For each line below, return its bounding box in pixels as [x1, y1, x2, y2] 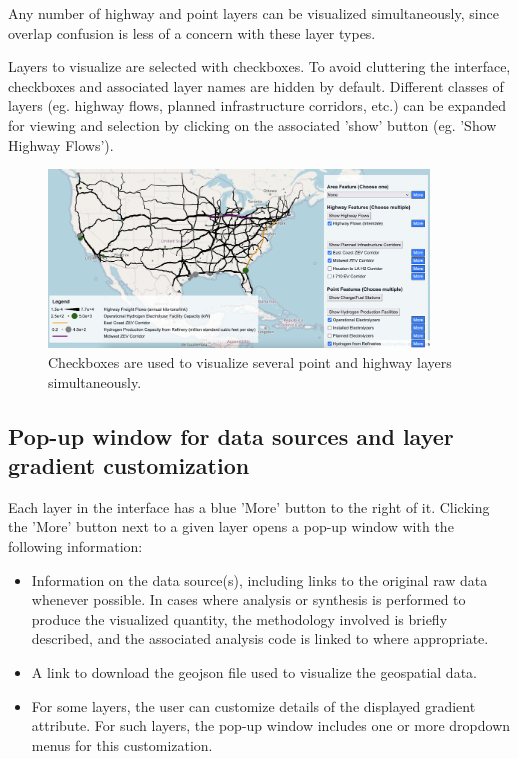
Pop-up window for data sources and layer [8, 420, 454, 451]
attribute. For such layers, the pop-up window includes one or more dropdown [31, 715, 511, 736]
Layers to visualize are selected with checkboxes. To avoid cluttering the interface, [8, 56, 511, 77]
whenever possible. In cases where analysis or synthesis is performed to [31, 589, 466, 610]
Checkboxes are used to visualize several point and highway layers [48, 351, 452, 372]
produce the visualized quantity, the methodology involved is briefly [31, 608, 448, 629]
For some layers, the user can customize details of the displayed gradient [31, 695, 476, 716]
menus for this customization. [31, 734, 213, 755]
